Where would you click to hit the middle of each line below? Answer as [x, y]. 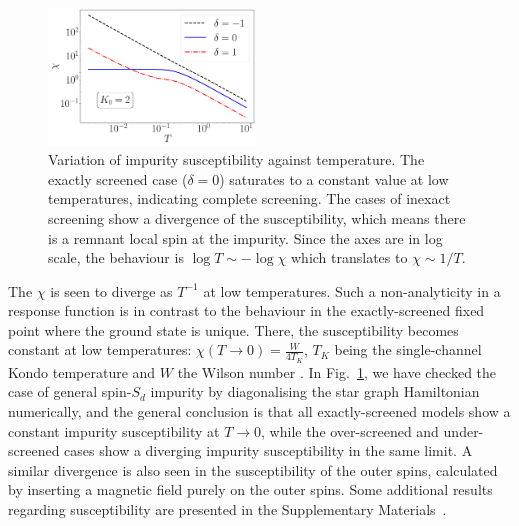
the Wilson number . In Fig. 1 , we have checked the [337, 371]
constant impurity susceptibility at [114, 430]
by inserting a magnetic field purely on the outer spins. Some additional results [250, 489]
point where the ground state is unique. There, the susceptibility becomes [233, 329]
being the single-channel [408, 349]
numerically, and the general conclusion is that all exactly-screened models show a [259, 410]
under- [463, 430]
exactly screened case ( [118, 178]
